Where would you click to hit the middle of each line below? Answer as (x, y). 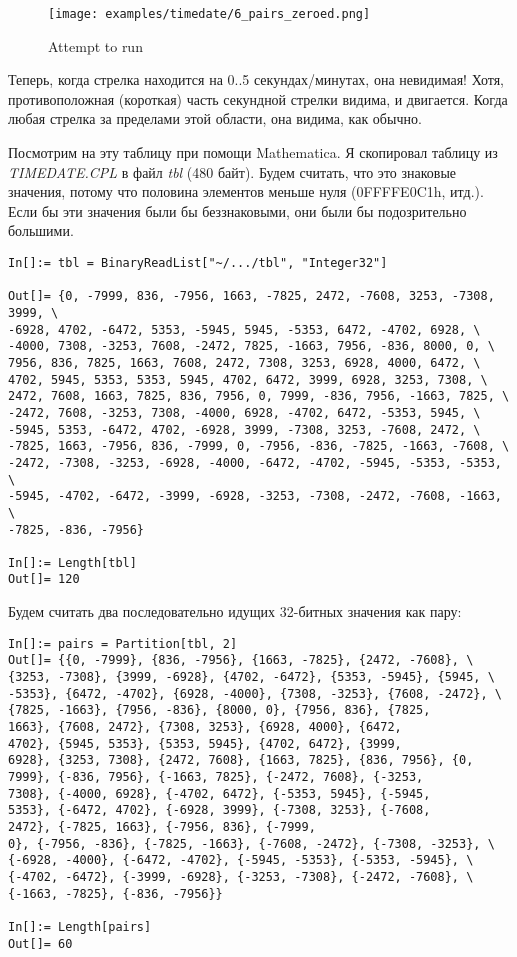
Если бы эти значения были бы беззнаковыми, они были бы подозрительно (237, 210)
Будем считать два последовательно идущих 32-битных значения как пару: (235, 611)
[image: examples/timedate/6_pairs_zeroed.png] (209, 14)
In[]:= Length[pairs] (80, 926)
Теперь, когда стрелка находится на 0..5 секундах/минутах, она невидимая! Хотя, (256, 79)
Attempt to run (95, 45)
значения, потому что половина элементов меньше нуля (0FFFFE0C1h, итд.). (246, 191)
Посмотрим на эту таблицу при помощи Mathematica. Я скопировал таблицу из (253, 152)
